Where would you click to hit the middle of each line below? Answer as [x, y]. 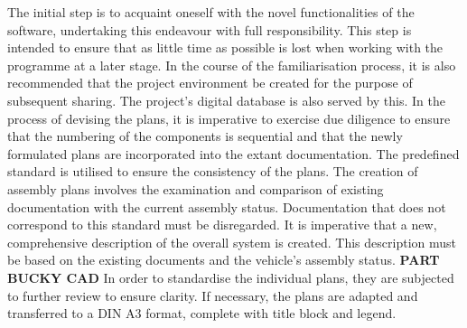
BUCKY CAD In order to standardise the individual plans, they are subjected [231, 277]
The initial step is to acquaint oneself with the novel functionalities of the [211, 12]
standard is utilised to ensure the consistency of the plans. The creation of [213, 171]
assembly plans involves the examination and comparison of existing [196, 188]
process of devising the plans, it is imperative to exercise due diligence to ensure [229, 118]
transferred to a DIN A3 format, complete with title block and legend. [202, 313]
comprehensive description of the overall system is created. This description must [232, 242]
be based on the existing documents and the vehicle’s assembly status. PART [224, 260]
